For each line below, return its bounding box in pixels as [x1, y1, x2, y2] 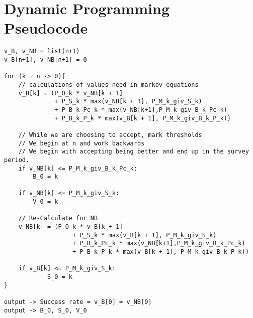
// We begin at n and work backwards [18, 139, 145, 147]
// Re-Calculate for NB [18, 215, 98, 222]
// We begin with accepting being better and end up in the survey [18, 148, 249, 155]
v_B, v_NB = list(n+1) [4, 48, 80, 55]
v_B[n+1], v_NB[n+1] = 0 [4, 56, 87, 63]
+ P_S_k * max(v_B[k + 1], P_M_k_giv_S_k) [72, 231, 217, 239]
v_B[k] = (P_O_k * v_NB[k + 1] [18, 89, 123, 97]
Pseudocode [4, 18, 88, 38]
